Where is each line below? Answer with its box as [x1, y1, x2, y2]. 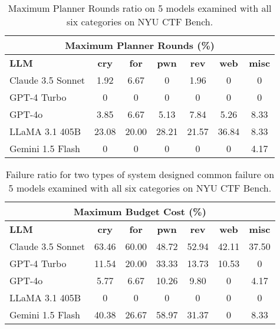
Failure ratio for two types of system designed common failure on [5, 167, 275, 181]
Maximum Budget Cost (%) [73, 205, 206, 218]
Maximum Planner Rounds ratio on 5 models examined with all [8, 1, 272, 15]
